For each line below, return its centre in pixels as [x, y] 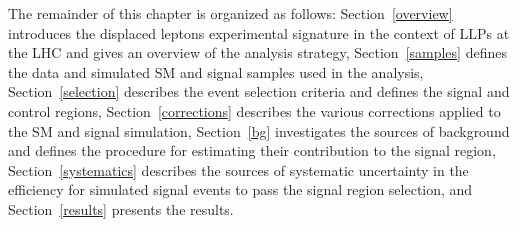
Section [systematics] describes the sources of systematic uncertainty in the [238, 169]
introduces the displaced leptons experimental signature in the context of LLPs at [259, 32]
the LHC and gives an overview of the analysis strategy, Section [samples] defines [257, 52]
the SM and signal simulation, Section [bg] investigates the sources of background [259, 130]
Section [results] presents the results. [121, 208]
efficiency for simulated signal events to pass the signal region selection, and [240, 189]
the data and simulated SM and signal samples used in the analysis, [216, 71]
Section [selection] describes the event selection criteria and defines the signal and [259, 91]
